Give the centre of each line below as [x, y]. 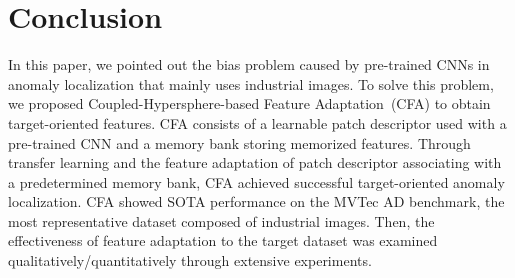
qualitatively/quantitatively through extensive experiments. [190, 260]
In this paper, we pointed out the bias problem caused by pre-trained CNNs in [249, 64]
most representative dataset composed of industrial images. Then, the [221, 220]
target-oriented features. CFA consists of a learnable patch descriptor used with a [257, 122]
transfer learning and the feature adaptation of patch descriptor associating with [255, 162]
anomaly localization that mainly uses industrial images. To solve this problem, [251, 83]
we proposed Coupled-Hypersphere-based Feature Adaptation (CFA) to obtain [249, 103]
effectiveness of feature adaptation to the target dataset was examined [223, 240]
